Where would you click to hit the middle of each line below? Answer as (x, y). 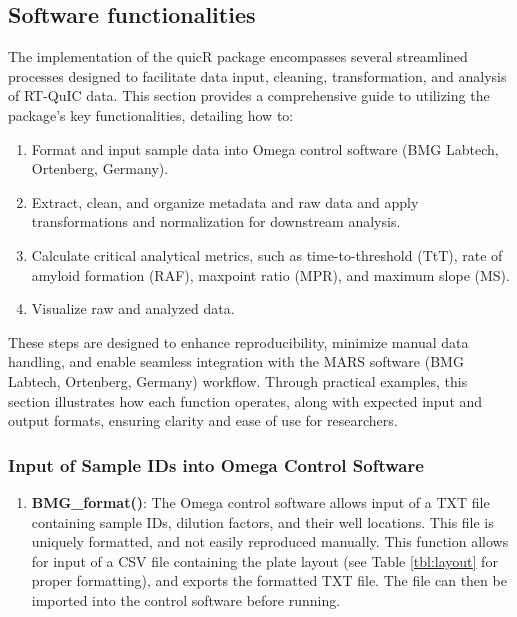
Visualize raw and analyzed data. (133, 308)
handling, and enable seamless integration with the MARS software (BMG (236, 361)
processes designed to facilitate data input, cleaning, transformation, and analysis (257, 75)
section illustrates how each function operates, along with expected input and (245, 400)
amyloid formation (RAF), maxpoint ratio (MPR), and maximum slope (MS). (270, 274)
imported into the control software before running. (186, 599)
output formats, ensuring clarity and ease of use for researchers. (203, 420)
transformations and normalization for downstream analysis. (216, 221)
